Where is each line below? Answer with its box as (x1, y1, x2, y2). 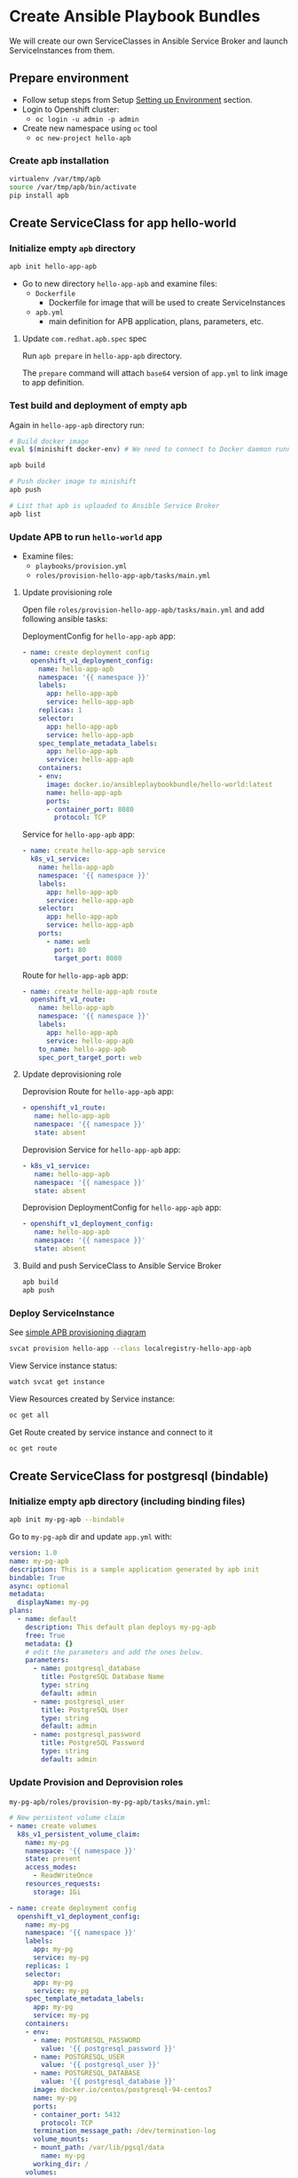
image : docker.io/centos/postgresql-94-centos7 (32, 2086, 213, 2095)
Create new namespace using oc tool (21, 123, 158, 133)
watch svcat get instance (9, 1377, 105, 1387)
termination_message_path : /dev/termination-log (32, 2126, 216, 2135)
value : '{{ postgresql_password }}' (41, 2044, 176, 2053)
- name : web (45, 937, 90, 946)
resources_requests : (25, 1880, 101, 1888)
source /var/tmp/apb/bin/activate (9, 182, 137, 192)
